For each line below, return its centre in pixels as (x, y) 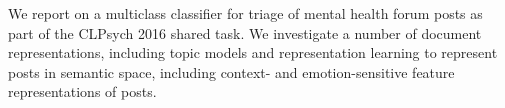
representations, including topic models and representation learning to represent (253, 52)
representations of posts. (82, 91)
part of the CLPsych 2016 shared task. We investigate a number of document (245, 32)
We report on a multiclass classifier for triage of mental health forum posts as (245, 13)
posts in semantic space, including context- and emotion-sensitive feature (231, 71)
